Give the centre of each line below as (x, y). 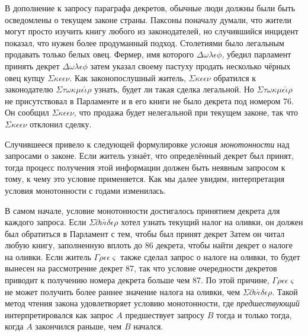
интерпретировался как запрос (59, 314)
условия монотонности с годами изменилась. (86, 190)
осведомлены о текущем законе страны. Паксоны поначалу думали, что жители (148, 19)
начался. (148, 326)
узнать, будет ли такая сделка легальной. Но (174, 89)
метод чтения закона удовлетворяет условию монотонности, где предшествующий (152, 303)
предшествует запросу (165, 314)
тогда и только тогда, (254, 314)
